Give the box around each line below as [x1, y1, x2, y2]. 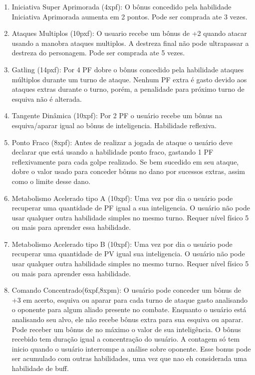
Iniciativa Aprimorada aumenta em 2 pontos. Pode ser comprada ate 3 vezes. [11, 11, 248, 21]
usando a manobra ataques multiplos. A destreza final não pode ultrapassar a [11, 37, 249, 48]
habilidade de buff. [11, 363, 69, 373]
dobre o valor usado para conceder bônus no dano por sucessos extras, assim [11, 166, 245, 177]
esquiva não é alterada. [11, 93, 82, 104]
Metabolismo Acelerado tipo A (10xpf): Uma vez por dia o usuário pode [11, 192, 233, 203]
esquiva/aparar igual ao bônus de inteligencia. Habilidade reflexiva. [11, 120, 217, 130]
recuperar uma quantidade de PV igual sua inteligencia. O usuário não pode [11, 248, 245, 259]
